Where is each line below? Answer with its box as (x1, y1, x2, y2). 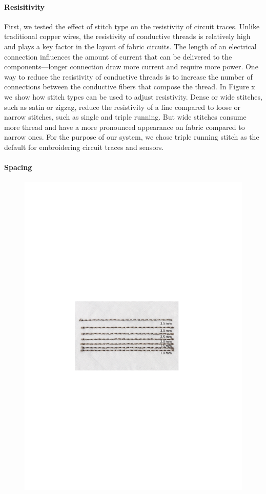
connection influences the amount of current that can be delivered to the (4, 51, 232, 62)
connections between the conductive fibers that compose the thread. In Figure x (4, 81, 255, 92)
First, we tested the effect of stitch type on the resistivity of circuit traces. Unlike (4, 21, 260, 31)
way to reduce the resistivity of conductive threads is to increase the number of (4, 71, 253, 82)
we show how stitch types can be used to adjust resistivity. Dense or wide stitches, (4, 91, 262, 102)
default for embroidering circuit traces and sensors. (4, 141, 164, 152)
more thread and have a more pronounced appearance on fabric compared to (4, 121, 245, 132)
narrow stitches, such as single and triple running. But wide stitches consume (4, 111, 247, 122)
